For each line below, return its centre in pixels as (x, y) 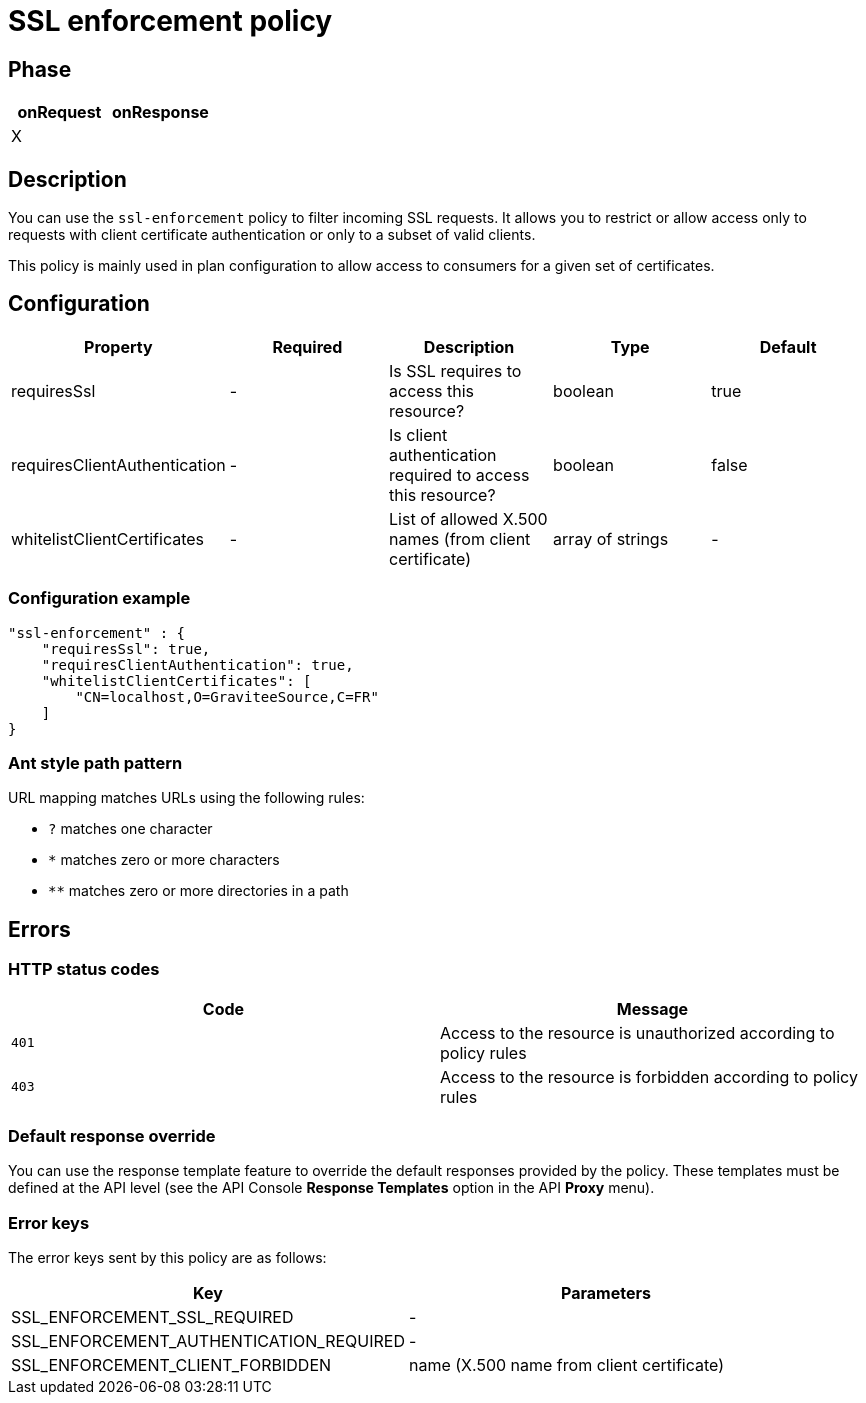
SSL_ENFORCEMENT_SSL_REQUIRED (152, 1317)
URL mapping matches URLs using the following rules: (186, 798)
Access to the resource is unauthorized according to (637, 1032)
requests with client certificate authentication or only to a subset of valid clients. (272, 235)
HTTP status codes (84, 969)
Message (652, 1008)
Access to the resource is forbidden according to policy (649, 1076)
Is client (418, 434)
